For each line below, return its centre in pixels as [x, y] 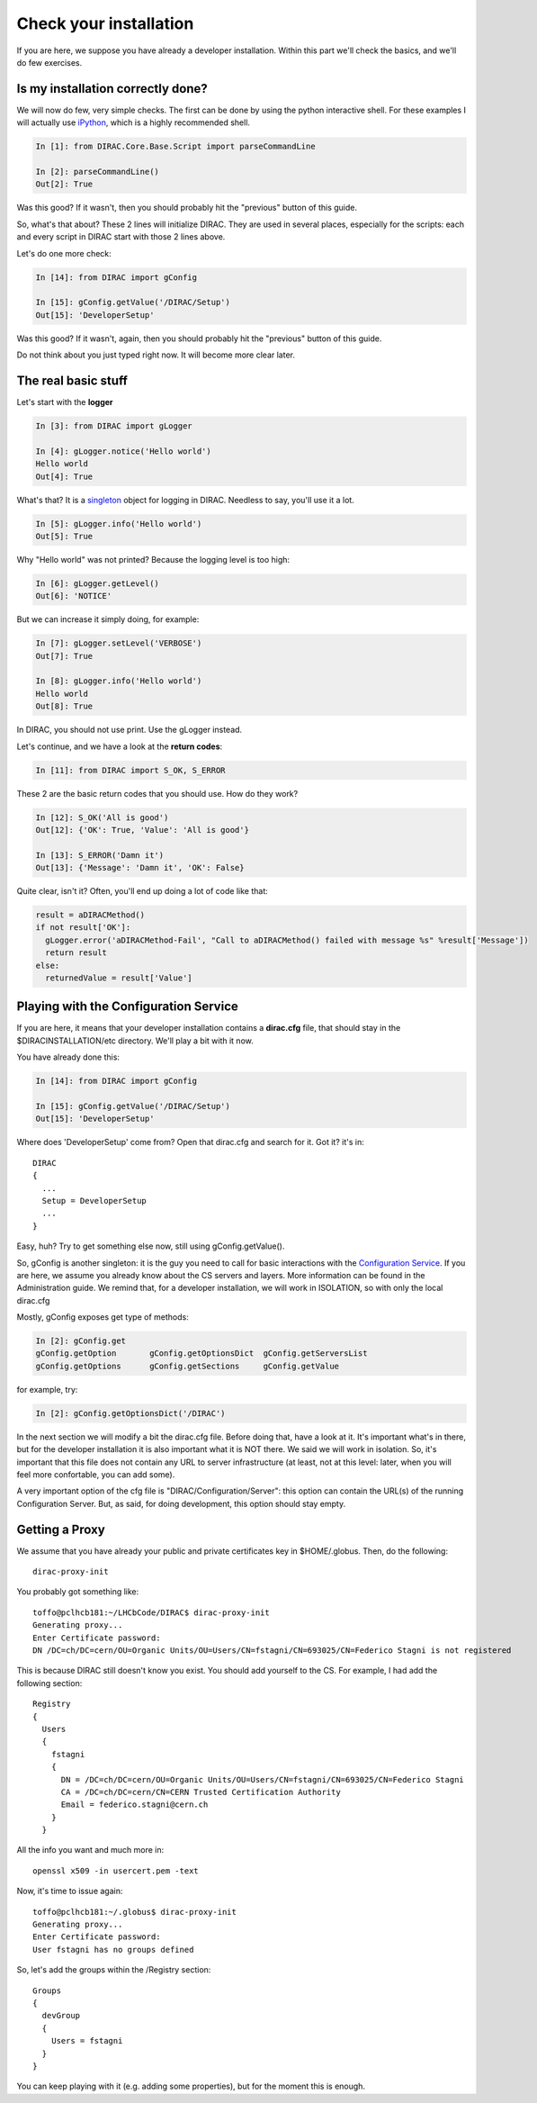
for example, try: [47, 1389]
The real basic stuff [72, 380]
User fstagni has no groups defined [113, 1950]
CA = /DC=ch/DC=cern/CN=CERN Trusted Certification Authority [201, 1792]
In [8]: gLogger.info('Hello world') [119, 681]
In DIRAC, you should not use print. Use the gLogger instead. [130, 730]
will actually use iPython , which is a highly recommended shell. [134, 122]
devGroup [61, 2016]
